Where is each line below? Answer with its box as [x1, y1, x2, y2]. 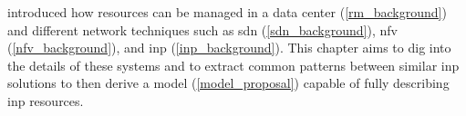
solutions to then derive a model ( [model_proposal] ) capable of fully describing [7, 73, 450, 92]
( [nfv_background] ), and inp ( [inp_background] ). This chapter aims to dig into [7, 38, 451, 57]
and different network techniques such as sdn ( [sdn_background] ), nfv [7, 20, 398, 39]
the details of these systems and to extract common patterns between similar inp [7, 55, 460, 74]
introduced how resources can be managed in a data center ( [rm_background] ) [7, 3, 447, 21]
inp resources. [7, 91, 84, 110]
